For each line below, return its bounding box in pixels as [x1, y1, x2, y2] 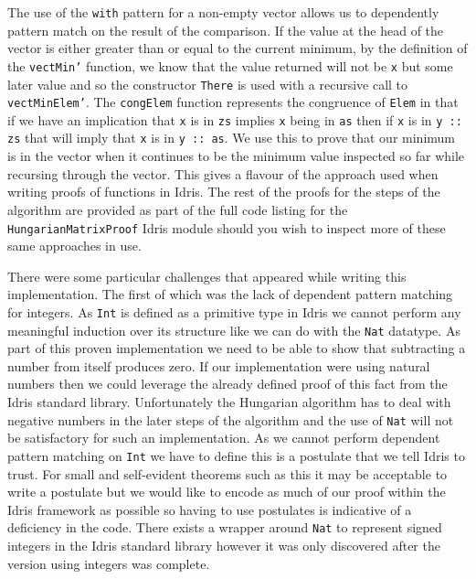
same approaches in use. [7, 236, 142, 255]
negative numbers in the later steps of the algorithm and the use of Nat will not [7, 410, 454, 429]
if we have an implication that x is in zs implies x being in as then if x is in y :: [7, 110, 462, 129]
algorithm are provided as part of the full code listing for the [7, 199, 348, 219]
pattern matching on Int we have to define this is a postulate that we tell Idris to [7, 445, 465, 465]
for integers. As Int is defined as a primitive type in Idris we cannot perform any [7, 302, 461, 321]
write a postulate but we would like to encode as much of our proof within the [7, 482, 446, 501]
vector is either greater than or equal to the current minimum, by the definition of [7, 38, 468, 58]
